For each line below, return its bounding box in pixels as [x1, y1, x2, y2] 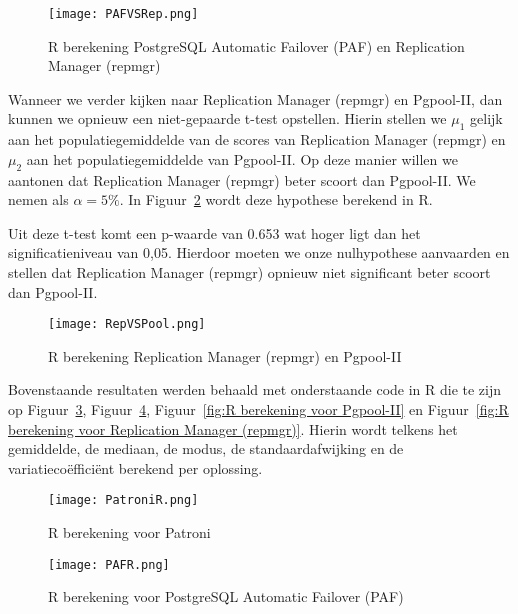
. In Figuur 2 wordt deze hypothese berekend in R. [119, 189, 433, 210]
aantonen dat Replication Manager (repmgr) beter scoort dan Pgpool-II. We [8, 169, 476, 190]
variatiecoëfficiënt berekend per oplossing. [8, 457, 263, 478]
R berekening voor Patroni [48, 522, 211, 543]
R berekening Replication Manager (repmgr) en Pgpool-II [48, 345, 402, 366]
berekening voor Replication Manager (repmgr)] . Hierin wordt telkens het [8, 418, 458, 439]
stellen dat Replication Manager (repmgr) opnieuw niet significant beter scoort [8, 262, 491, 282]
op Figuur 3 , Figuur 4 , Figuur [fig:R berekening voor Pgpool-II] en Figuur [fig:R [8, 399, 509, 420]
